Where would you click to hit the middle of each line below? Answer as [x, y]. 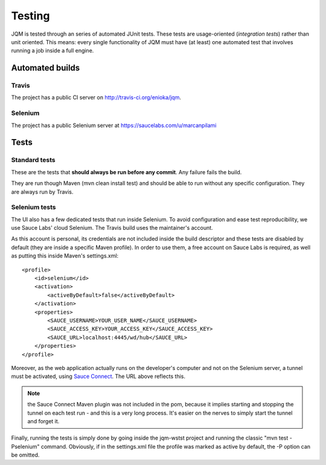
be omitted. [25, 455]
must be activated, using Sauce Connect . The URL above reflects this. [98, 376]
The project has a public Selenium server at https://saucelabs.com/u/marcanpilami [114, 125]
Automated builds [46, 68]
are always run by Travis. [42, 192]
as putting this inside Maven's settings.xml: [65, 256]
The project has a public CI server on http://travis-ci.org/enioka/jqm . [96, 97]
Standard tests [33, 160]
